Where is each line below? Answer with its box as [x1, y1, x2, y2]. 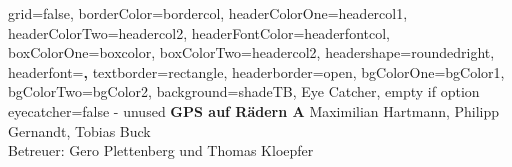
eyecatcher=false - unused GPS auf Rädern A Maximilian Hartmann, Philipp [8, 100, 500, 121]
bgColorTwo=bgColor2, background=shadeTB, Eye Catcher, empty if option [8, 81, 480, 102]
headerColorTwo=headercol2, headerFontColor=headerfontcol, [8, 22, 390, 43]
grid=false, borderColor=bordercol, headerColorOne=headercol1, [8, 3, 408, 23]
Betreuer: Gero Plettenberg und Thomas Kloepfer [8, 140, 314, 161]
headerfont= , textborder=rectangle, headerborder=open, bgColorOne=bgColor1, [8, 61, 505, 82]
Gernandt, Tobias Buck [8, 120, 151, 141]
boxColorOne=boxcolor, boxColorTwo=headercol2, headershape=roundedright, [8, 42, 495, 63]
